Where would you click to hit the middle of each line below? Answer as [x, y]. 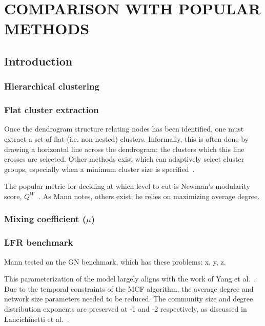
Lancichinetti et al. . [37, 319]
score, [13, 196]
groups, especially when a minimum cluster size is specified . [99, 169]
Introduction [38, 61]
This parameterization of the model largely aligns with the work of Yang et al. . [130, 279]
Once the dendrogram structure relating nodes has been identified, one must [124, 129]
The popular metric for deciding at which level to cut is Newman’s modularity [127, 186]
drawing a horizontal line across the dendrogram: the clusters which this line [124, 149]
